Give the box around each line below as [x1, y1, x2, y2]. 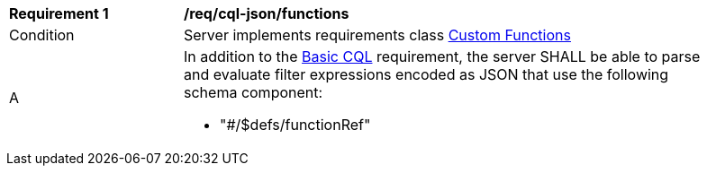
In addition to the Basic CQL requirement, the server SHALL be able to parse [184, 48, 701, 65]
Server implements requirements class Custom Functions [184, 26, 571, 44]
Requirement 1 [9, 4, 109, 22]
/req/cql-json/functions [184, 4, 349, 22]
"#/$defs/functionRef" [220, 116, 371, 134]
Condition [9, 26, 75, 44]
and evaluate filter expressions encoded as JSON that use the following [184, 65, 669, 83]
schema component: [184, 83, 323, 101]
